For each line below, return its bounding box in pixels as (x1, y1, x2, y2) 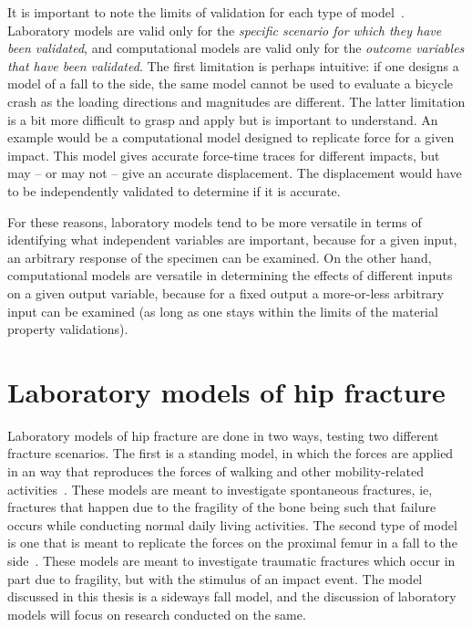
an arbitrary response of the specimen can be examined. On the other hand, (7, 247, 432, 266)
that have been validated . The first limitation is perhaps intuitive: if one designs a (7, 56, 459, 75)
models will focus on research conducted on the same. (7, 604, 306, 623)
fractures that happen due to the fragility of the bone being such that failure (7, 497, 436, 517)
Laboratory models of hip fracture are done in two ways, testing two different (7, 425, 439, 444)
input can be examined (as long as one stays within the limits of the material (7, 301, 438, 320)
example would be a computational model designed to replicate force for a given (7, 128, 455, 147)
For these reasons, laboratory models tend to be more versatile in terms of (7, 212, 422, 231)
